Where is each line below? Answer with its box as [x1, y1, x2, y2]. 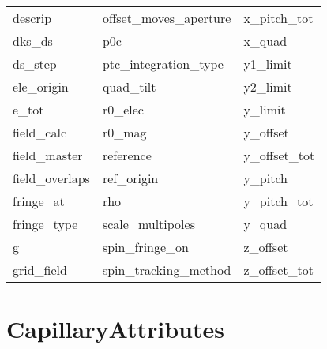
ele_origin [13, 77, 69, 96]
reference [102, 146, 152, 164]
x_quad [243, 32, 288, 50]
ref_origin [102, 169, 159, 187]
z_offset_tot [243, 261, 314, 279]
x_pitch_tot [243, 9, 314, 27]
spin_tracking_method [102, 261, 231, 279]
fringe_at [13, 192, 65, 210]
